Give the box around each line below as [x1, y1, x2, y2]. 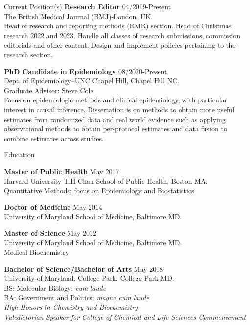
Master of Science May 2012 [4, 227, 97, 238]
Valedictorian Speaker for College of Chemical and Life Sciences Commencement [4, 311, 246, 322]
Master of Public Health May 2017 [4, 166, 119, 176]
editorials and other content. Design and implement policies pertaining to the [4, 40, 236, 50]
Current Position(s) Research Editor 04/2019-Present [4, 1, 171, 11]
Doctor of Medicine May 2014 [4, 201, 102, 212]
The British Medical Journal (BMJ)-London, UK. [4, 11, 153, 21]
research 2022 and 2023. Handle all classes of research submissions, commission [4, 30, 241, 40]
